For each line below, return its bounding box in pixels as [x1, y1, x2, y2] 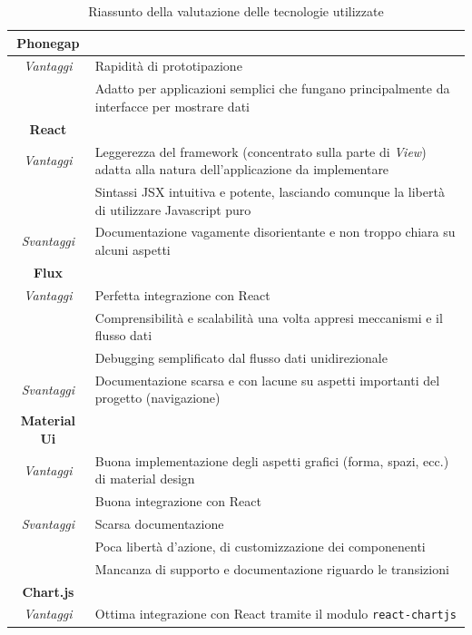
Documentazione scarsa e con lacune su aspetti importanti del [94, 370, 440, 389]
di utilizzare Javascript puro [94, 200, 251, 219]
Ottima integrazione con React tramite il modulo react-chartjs [94, 604, 457, 623]
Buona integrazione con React [94, 492, 262, 511]
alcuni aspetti [94, 240, 171, 259]
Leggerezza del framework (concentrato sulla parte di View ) [94, 142, 427, 161]
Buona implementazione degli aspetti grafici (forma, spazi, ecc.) [94, 451, 449, 470]
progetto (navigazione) [94, 388, 221, 407]
